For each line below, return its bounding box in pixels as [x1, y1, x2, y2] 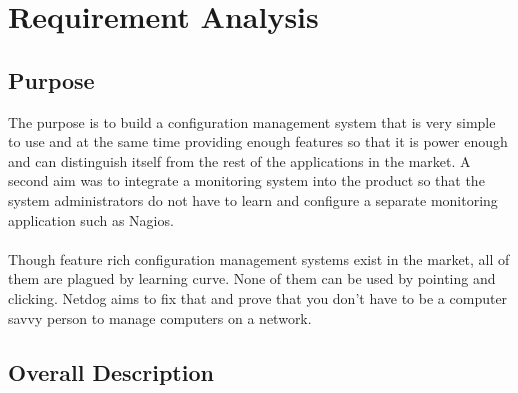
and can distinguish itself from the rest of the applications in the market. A [8, 150, 471, 171]
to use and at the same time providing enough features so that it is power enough [8, 131, 508, 152]
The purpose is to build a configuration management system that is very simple [8, 111, 496, 132]
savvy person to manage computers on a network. [8, 307, 312, 328]
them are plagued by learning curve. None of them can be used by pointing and [8, 268, 496, 289]
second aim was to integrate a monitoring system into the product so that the [8, 170, 485, 191]
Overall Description [8, 356, 214, 387]
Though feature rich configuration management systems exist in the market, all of [8, 248, 510, 269]
